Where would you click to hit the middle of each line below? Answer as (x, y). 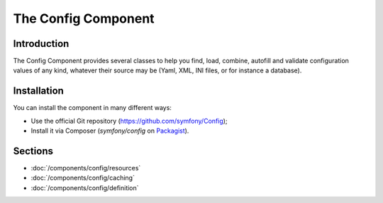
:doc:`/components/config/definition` (85, 187)
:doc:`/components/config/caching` (83, 178)
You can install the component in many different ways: (92, 108)
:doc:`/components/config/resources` (86, 168)
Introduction (41, 44)
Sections (33, 151)
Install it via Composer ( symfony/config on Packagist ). (110, 131)
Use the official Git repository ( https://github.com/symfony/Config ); (129, 121)
